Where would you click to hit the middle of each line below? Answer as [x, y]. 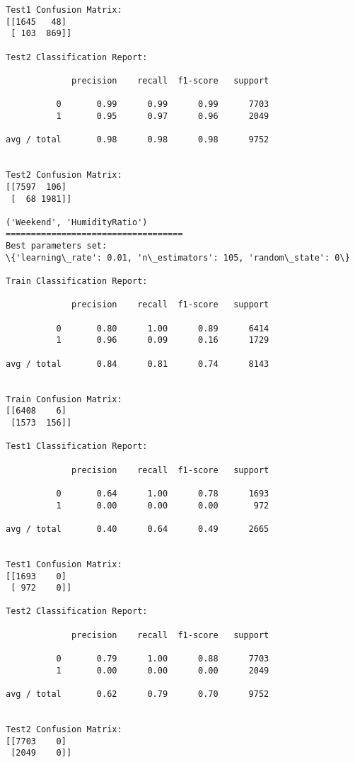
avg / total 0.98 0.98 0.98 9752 [138, 140]
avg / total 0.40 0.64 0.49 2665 [138, 529]
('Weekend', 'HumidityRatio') [77, 222]
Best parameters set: [57, 246]
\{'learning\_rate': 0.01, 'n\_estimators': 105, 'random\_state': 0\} [178, 257]
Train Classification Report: [77, 282]
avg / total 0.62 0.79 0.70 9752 [138, 694]
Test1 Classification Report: [77, 447]
